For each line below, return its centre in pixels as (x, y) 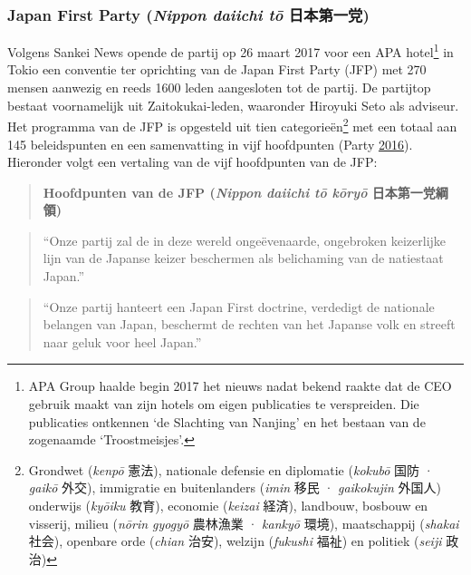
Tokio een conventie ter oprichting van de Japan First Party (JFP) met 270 (217, 69)
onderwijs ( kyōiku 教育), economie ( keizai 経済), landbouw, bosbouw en (228, 505)
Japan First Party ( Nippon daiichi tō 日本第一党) (188, 14)
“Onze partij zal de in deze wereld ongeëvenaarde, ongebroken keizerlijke (245, 240)
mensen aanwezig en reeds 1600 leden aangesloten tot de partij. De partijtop (219, 88)
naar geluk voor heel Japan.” (122, 341)
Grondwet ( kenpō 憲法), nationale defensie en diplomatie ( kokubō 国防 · (231, 469)
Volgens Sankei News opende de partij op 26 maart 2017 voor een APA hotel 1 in (231, 50)
